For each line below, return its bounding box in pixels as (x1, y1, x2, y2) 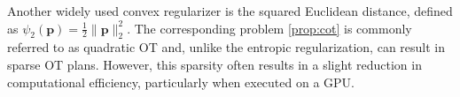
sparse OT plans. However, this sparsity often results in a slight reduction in (7, 55, 422, 73)
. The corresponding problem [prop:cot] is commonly (127, 19, 412, 37)
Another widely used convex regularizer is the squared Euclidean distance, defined (7, 2, 453, 19)
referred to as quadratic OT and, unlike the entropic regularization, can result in (7, 38, 446, 56)
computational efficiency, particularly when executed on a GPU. (7, 72, 355, 91)
